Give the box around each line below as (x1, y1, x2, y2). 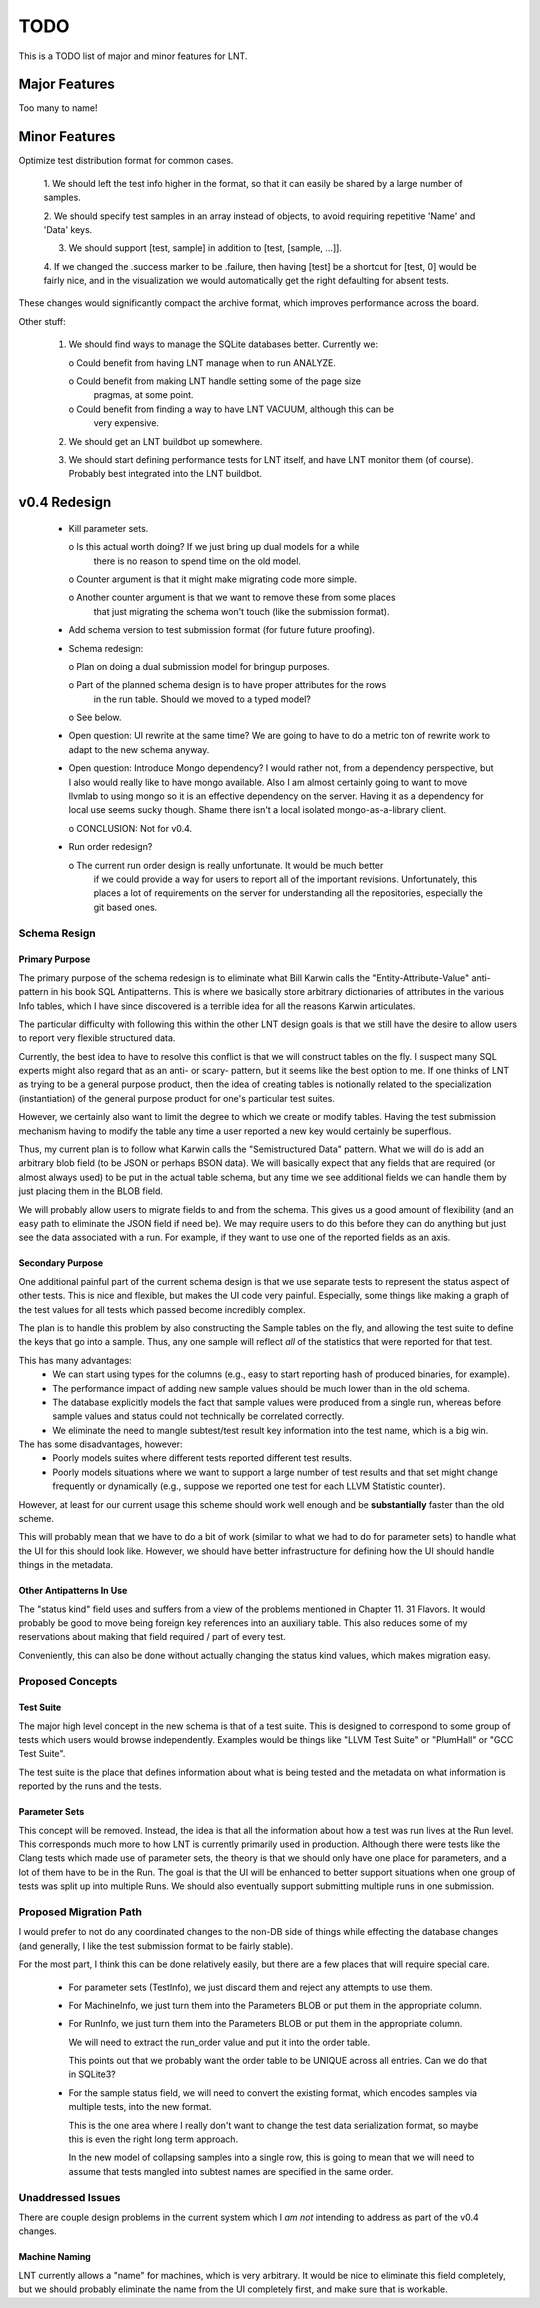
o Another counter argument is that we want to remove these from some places (68, 591, 396, 604)
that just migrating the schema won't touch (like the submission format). (93, 605, 390, 617)
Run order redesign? (68, 841, 153, 853)
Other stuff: (18, 315, 67, 327)
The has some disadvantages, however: (18, 1438, 184, 1450)
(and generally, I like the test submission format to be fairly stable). (18, 1940, 294, 1952)
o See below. (68, 711, 122, 724)
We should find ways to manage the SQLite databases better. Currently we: (68, 338, 379, 350)
